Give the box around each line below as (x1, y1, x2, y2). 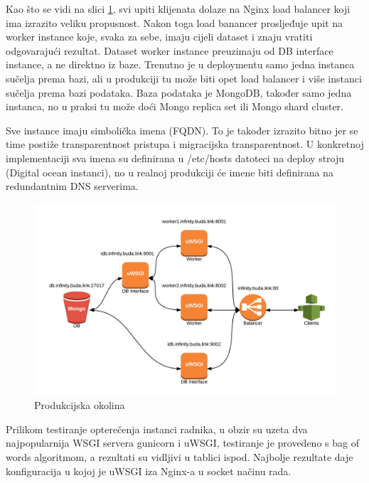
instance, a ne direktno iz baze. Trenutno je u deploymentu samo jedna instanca (6, 57, 355, 72)
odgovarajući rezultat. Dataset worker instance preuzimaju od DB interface (6, 43, 333, 58)
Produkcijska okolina (34, 398, 125, 413)
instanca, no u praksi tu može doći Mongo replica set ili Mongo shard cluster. (6, 99, 343, 114)
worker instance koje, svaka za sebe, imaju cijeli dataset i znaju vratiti (6, 29, 313, 44)
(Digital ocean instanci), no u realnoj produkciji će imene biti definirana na (6, 164, 333, 179)
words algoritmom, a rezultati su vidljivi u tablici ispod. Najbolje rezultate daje (6, 450, 353, 465)
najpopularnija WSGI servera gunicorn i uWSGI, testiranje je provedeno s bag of (6, 435, 359, 450)
